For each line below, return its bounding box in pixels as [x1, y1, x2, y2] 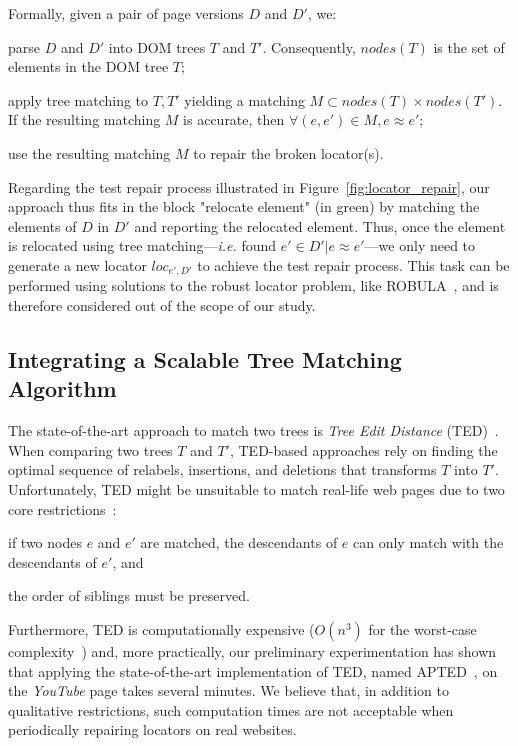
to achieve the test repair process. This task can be [197, 254, 510, 275]
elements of [8, 215, 77, 236]
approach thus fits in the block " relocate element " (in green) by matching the [8, 196, 480, 217]
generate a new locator [8, 254, 147, 275]
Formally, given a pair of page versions [8, 3, 244, 23]
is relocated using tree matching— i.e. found [8, 235, 277, 256]
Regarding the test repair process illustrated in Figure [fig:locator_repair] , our [8, 176, 490, 197]
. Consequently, [262, 36, 356, 57]
